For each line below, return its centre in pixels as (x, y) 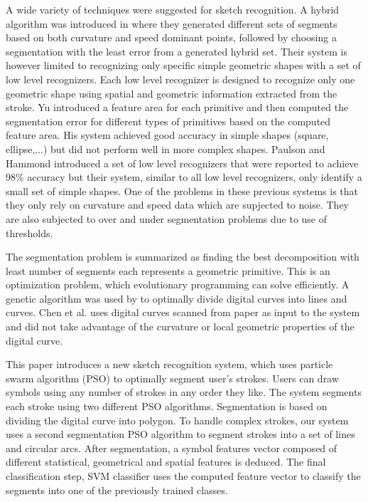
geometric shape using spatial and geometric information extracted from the (172, 93)
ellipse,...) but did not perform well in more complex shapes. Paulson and (166, 148)
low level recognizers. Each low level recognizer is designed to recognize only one (180, 79)
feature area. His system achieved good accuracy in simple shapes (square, (167, 135)
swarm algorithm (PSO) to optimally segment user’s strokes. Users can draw (172, 378)
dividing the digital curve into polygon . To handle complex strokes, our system (177, 420)
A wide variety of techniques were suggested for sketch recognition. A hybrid (173, 9)
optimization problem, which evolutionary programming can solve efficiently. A (178, 284)
